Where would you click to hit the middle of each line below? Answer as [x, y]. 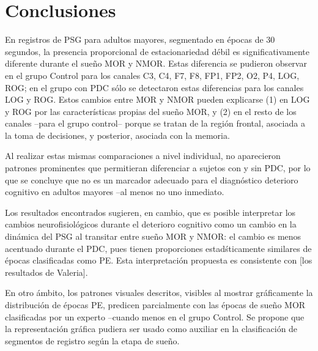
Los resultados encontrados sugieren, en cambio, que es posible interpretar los [150, 212]
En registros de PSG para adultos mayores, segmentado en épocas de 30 [140, 39]
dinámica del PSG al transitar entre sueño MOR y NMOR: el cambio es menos [153, 236]
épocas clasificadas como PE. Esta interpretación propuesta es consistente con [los [159, 260]
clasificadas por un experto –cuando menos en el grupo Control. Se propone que [155, 316]
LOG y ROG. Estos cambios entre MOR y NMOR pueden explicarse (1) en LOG [157, 99]
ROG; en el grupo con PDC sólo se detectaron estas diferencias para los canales [154, 87]
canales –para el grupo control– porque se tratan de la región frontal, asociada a [155, 123]
